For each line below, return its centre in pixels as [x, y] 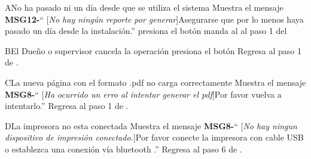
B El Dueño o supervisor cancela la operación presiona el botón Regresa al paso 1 [153, 50]
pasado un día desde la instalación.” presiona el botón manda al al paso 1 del [146, 31]
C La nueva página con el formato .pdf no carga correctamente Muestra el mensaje [155, 82]
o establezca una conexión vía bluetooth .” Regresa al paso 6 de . [124, 149]
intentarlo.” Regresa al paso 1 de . [67, 106]
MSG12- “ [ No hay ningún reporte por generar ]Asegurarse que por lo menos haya [154, 19]
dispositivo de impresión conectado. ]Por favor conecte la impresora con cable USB [154, 137]
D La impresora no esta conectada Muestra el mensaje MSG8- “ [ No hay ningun [151, 125]
